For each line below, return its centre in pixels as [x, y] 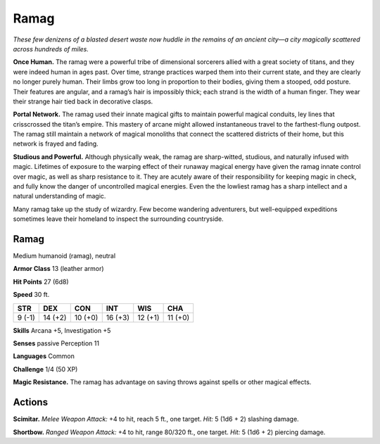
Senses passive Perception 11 [56, 343]
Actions [31, 402]
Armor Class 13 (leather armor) [59, 269]
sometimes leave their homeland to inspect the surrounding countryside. [119, 219]
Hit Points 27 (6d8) [41, 281]
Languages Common [44, 356]
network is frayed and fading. [56, 144]
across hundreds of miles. [51, 49]
